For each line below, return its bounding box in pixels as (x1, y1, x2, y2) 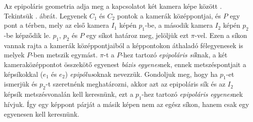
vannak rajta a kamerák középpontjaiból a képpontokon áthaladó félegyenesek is (4, 40, 243, 50)
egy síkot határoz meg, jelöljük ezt (86, 30, 189, 40)
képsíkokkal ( (4, 69, 43, 79)
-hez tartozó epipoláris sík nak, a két (121, 50, 228, 60)
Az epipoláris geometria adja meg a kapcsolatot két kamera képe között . (4, 1, 222, 11)
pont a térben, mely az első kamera (4, 20, 109, 30)
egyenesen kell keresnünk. (4, 108, 79, 119)
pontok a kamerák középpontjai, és (117, 10, 221, 20)
